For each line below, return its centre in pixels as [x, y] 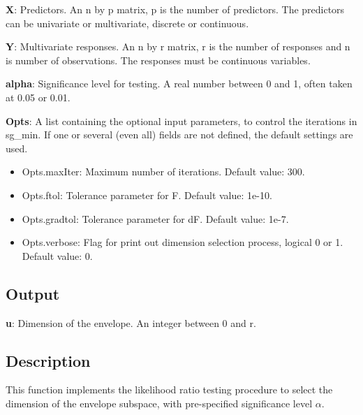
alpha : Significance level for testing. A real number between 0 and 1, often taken [179, 83]
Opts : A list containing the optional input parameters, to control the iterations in [181, 121]
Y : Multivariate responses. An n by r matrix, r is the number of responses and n [178, 46]
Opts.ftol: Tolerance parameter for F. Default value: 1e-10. [147, 195]
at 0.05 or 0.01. [38, 97]
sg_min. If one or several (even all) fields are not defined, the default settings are [179, 134]
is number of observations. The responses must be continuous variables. [158, 60]
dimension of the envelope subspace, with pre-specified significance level [159, 403]
